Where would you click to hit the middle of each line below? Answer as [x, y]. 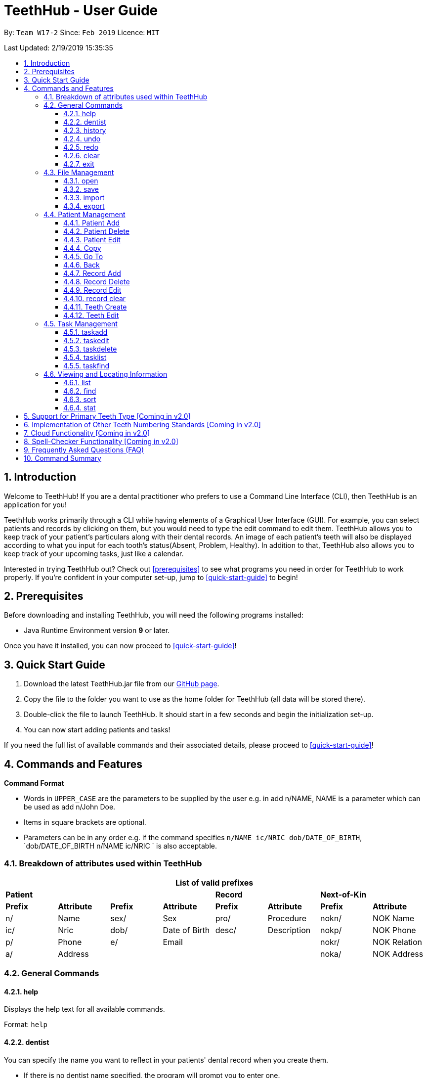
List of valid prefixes [214, 882]
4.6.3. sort [80, 399]
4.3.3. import [84, 197]
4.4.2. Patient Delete [96, 231]
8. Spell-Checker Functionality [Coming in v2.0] [101, 441]
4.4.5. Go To [83, 256]
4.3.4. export [84, 206]
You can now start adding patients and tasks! [97, 730]
